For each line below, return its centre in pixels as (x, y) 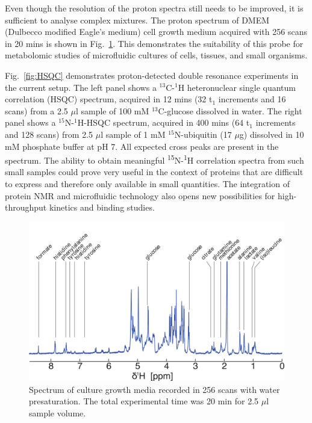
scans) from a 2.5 (36, 110)
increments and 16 (252, 99)
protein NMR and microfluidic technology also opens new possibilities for (140, 195)
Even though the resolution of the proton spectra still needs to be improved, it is (154, 8)
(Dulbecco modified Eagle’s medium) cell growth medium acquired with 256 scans (156, 32)
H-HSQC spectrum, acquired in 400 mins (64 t (164, 122)
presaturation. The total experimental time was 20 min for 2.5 (144, 401)
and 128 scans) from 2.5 (49, 134)
